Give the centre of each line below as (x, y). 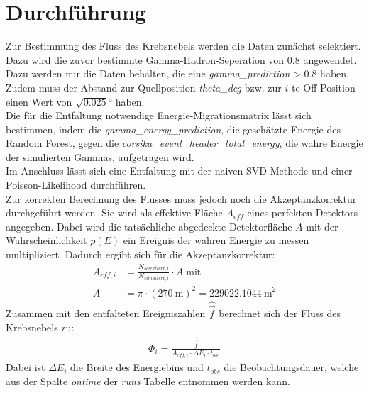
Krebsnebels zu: (40, 327)
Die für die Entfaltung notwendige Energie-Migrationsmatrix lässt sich (159, 115)
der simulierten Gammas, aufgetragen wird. (100, 156)
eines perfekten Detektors (303, 212)
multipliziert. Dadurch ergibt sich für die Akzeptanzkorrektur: (141, 254)
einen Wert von (39, 101)
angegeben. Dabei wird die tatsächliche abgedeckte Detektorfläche (149, 226)
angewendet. (330, 59)
